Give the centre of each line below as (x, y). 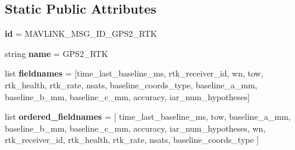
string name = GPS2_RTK (57, 53)
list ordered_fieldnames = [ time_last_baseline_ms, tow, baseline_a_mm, (148, 117)
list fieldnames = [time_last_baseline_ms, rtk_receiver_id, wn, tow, (134, 73)
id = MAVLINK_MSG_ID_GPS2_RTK (81, 33)
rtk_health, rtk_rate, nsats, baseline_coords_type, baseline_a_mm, (131, 84)
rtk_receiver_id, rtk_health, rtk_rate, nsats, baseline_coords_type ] (132, 140)
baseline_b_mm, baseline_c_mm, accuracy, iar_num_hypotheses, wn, (135, 128)
